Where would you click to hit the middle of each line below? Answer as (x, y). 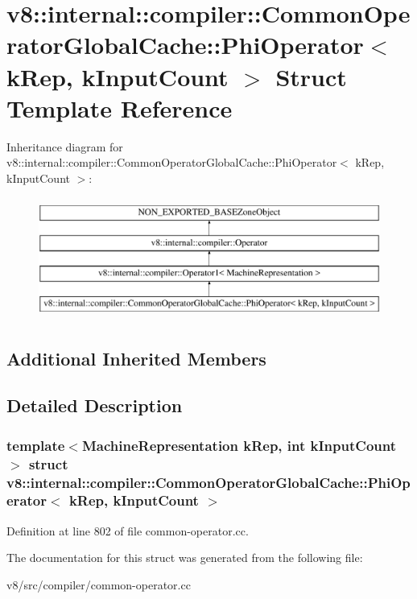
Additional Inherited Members (136, 358)
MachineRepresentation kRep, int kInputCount (239, 445)
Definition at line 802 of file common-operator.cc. (128, 530)
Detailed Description (95, 405)
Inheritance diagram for (65, 146)
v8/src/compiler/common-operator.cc (99, 584)
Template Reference (120, 107)
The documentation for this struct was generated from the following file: (185, 558)
